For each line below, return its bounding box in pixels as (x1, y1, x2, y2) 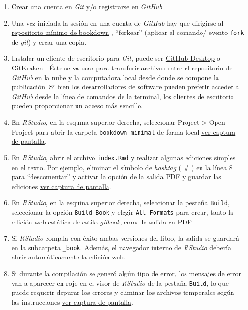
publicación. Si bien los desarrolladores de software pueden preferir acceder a (11, 82, 239, 92)
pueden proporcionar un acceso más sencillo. (11, 101, 143, 111)
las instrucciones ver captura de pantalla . (11, 296, 134, 307)
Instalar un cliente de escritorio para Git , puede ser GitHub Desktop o (11, 53, 220, 63)
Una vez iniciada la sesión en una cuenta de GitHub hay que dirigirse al (11, 17, 224, 28)
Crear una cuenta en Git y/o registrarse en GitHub (11, 1, 162, 11)
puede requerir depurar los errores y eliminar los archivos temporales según (11, 287, 234, 297)
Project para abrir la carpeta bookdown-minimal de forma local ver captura (11, 126, 236, 137)
